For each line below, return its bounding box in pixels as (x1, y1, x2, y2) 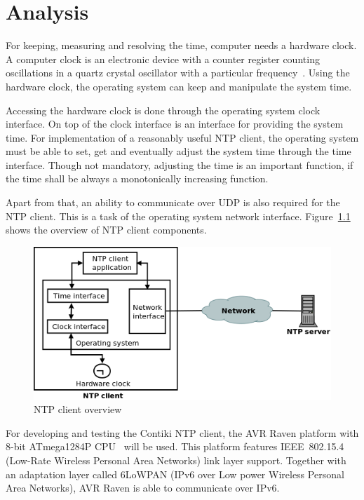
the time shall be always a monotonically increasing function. (6, 171, 269, 186)
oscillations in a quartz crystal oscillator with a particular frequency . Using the (6, 65, 350, 80)
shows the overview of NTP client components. (6, 222, 207, 237)
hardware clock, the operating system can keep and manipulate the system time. (6, 79, 352, 93)
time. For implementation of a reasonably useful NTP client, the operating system (6, 130, 359, 144)
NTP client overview (34, 402, 122, 417)
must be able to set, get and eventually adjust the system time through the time (6, 144, 351, 158)
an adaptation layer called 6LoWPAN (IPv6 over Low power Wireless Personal (6, 466, 344, 481)
